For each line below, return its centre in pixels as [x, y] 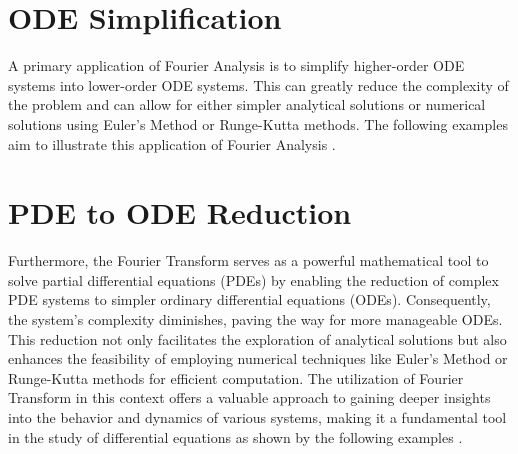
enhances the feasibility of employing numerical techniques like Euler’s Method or [258, 358]
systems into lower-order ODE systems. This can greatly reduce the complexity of [258, 84]
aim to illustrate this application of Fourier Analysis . [172, 143]
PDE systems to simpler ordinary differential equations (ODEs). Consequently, [249, 299]
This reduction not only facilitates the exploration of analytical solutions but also [257, 338]
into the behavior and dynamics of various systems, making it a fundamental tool [257, 416]
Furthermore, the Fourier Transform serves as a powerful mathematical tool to [248, 260]
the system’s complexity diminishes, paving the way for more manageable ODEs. [255, 319]
